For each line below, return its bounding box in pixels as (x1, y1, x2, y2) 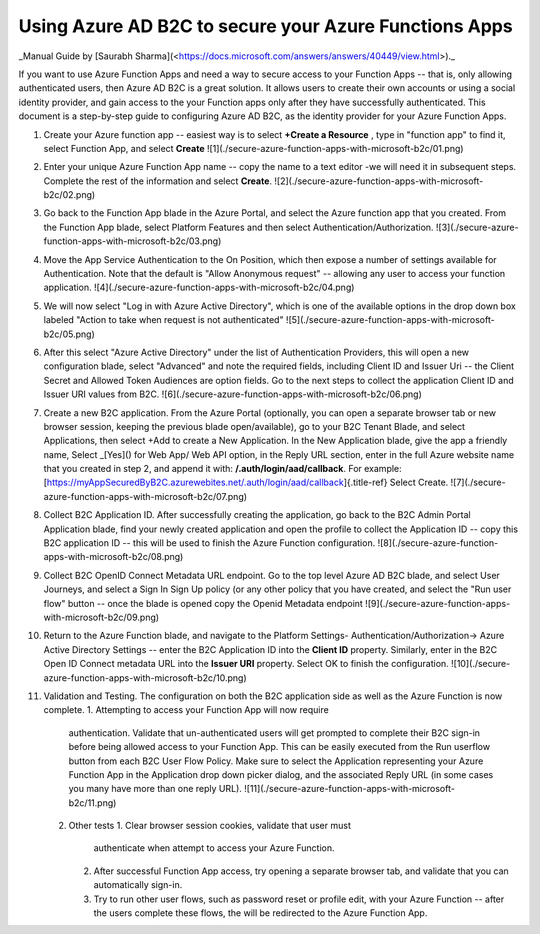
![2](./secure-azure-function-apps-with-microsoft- (274, 175, 484, 187)
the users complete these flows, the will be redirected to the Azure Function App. (93, 907, 428, 919)
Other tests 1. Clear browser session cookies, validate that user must (68, 820, 352, 832)
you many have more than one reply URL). (68, 783, 242, 795)
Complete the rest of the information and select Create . (43, 175, 273, 187)
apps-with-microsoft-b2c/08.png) (43, 551, 184, 563)
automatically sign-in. (93, 879, 183, 891)
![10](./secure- (450, 658, 511, 670)
